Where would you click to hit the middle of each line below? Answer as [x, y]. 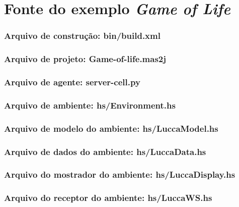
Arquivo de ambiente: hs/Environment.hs [90, 105]
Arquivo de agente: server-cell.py [72, 82]
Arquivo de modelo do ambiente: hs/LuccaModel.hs [111, 128]
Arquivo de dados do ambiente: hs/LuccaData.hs [105, 151]
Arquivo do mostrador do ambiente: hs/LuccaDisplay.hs [120, 174]
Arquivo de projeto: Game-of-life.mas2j [85, 59]
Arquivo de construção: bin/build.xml [82, 36]
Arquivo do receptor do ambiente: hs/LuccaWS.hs [108, 198]
